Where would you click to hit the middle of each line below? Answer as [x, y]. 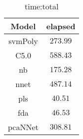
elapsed [61, 26]
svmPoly [23, 41]
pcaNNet [23, 127]
